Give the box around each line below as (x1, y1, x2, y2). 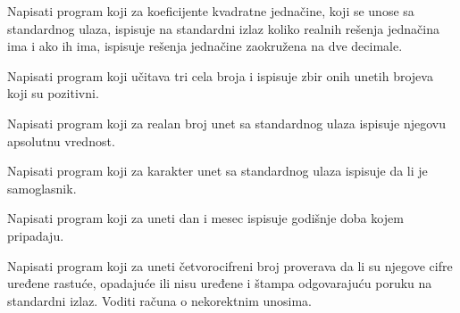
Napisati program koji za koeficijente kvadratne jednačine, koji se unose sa (7, 2, 414, 20)
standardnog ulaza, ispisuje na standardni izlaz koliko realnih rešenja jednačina (7, 19, 439, 37)
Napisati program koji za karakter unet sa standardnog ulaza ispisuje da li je (7, 161, 428, 180)
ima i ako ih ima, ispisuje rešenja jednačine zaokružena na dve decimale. (7, 37, 403, 55)
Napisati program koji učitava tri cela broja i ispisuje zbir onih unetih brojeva (7, 66, 433, 85)
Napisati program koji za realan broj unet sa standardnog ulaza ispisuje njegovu (7, 113, 447, 132)
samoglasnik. (7, 178, 77, 197)
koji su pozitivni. (7, 84, 99, 103)
